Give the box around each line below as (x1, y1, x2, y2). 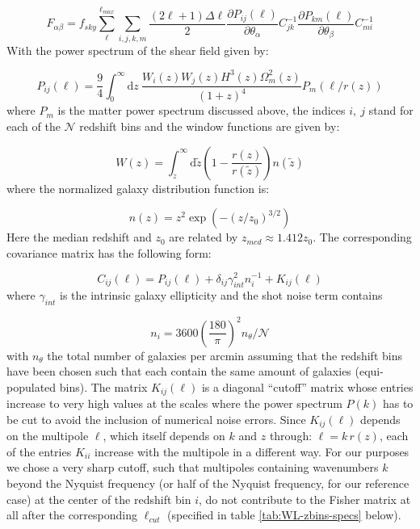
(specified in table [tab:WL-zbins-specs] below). (167, 506, 401, 523)
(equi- (355, 363, 384, 380)
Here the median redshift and (6, 229, 152, 246)
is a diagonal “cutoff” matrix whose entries (201, 378, 414, 395)
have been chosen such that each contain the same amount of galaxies (6, 363, 351, 380)
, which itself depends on (103, 427, 225, 444)
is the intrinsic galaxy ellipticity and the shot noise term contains (60, 287, 383, 304)
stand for (368, 102, 414, 119)
